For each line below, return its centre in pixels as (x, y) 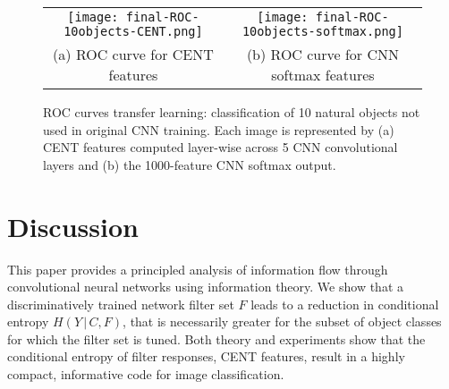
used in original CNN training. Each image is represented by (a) (219, 129)
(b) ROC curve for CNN (322, 54)
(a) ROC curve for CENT (133, 54)
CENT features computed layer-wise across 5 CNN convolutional (220, 147)
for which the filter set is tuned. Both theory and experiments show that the (216, 338)
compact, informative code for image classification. (146, 374)
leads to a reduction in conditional (345, 304)
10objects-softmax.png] (322, 31)
